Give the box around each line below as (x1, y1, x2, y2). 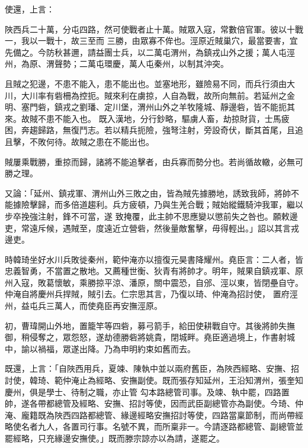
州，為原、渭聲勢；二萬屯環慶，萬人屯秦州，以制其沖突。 (5, 57, 229, 70)
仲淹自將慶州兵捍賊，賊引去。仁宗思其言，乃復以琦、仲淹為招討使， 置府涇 (5, 288, 298, 300)
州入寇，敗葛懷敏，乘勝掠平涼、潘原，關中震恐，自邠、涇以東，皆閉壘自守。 (5, 276, 303, 288)
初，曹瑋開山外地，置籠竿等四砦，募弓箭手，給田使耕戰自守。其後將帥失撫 (5, 319, 295, 331)
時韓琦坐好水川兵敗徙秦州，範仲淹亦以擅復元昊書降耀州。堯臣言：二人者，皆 (5, 253, 303, 265)
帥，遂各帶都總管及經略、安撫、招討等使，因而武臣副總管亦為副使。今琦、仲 (5, 397, 303, 410)
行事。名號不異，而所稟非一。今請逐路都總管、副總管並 (87, 420, 303, 433)
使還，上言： (5, 3, 54, 15)
